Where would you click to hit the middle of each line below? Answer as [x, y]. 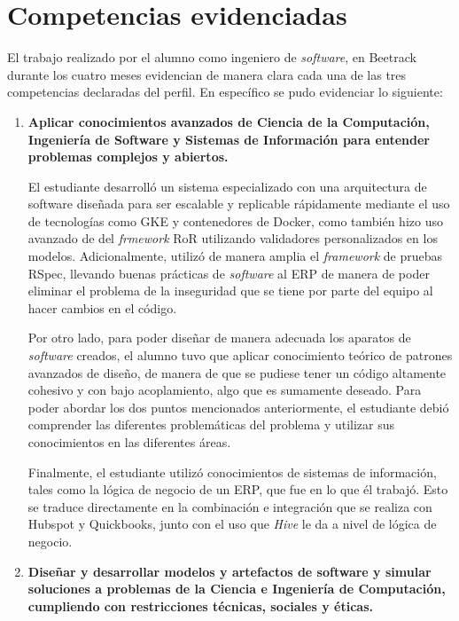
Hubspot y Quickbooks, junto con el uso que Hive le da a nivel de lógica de [232, 524]
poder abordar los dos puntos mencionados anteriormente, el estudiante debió [238, 407]
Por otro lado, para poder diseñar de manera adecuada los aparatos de [219, 338]
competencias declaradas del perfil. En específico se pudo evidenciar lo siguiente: [225, 92]
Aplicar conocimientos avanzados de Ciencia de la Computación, [229, 121]
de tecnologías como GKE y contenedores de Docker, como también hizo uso [235, 220]
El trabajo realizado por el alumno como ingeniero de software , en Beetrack [212, 57]
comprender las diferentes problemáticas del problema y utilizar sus [211, 424]
